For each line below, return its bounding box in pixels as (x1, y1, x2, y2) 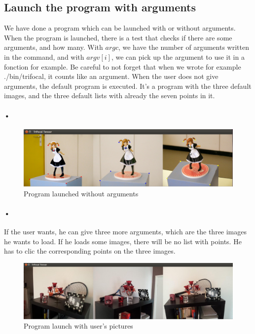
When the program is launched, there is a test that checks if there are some (4, 32, 232, 42)
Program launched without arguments (24, 188, 139, 198)
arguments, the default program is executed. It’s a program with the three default (4, 80, 252, 91)
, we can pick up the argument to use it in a (111, 51, 245, 62)
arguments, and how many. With (4, 42, 103, 52)
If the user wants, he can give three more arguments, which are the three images (4, 226, 247, 237)
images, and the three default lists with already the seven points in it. (4, 90, 215, 101)
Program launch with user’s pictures (24, 321, 133, 331)
